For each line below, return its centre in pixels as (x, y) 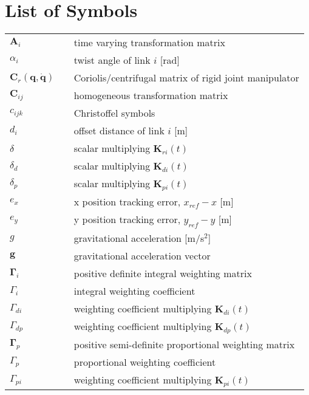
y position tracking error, (127, 219)
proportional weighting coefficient (145, 362)
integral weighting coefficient (134, 291)
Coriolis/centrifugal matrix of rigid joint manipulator (186, 78)
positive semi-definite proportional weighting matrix (184, 345)
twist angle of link (112, 60)
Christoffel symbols (114, 113)
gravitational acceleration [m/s (139, 238)
